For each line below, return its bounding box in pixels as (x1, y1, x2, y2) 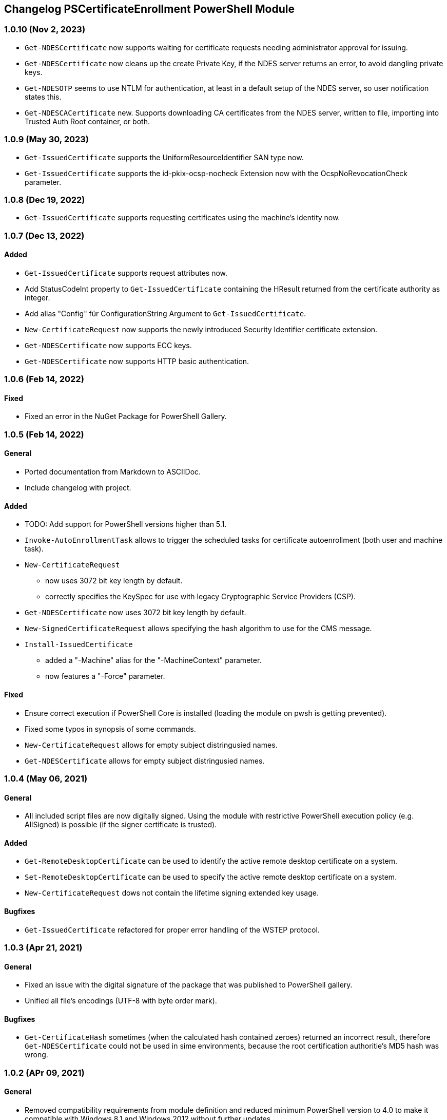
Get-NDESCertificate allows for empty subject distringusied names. (25, 756, 265, 765)
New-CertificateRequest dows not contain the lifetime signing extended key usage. (25, 888, 319, 898)
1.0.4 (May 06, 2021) (4, 773, 88, 784)
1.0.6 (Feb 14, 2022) (4, 374, 84, 385)
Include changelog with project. (25, 483, 131, 492)
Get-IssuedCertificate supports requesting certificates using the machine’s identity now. (25, 213, 340, 222)
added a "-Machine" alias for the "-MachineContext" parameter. (45, 656, 262, 665)
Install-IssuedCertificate (25, 640, 133, 649)
